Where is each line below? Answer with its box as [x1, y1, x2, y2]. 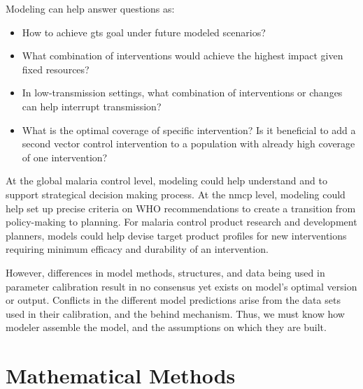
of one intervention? [22, 149, 108, 164]
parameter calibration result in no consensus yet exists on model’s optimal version [6, 279, 357, 293]
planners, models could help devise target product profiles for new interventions [6, 228, 347, 242]
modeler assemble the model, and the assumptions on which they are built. [6, 320, 327, 335]
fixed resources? [22, 61, 90, 76]
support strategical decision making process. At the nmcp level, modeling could [6, 186, 346, 201]
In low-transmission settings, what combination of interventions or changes [22, 85, 343, 100]
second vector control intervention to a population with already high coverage [22, 136, 355, 151]
